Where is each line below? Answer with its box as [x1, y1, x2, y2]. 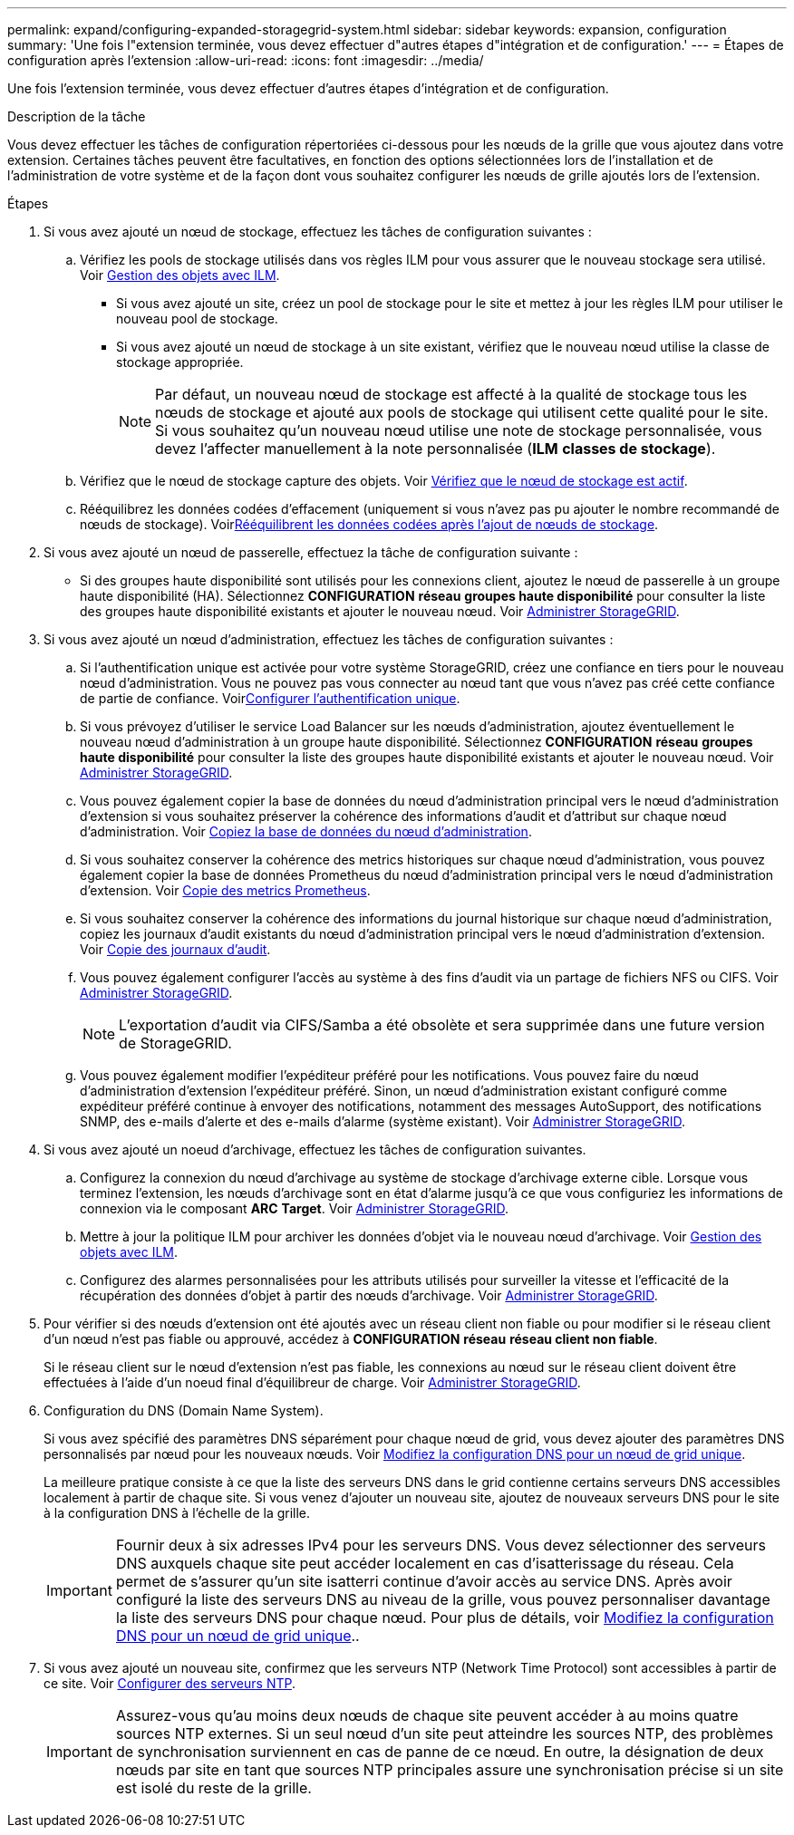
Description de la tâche [7, 109, 146, 124]
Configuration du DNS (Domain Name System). [44, 1403, 324, 1418]
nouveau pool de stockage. [116, 311, 278, 326]
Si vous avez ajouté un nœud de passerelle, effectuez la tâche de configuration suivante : [44, 545, 578, 560]
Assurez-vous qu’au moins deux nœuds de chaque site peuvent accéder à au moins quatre [115, 1706, 739, 1724]
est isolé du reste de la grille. [115, 1779, 312, 1797]
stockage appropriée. [116, 354, 244, 370]
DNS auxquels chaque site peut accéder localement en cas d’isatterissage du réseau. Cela [115, 1554, 734, 1572]
